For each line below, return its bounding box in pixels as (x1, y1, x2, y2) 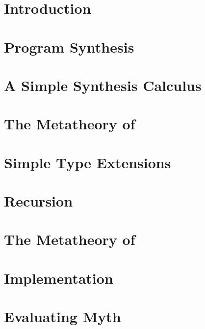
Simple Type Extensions (4, 152, 171, 172)
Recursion (4, 191, 73, 211)
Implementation (4, 268, 113, 288)
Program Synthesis (4, 36, 134, 57)
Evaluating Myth (4, 306, 121, 327)
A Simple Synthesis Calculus (4, 75, 202, 95)
